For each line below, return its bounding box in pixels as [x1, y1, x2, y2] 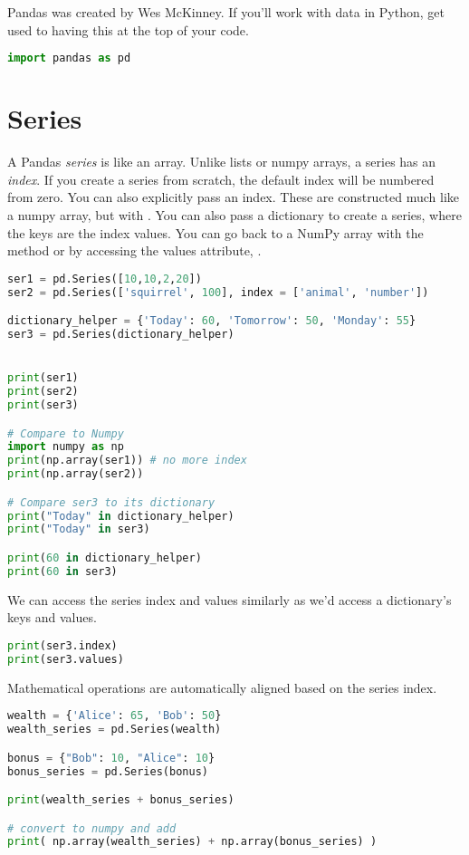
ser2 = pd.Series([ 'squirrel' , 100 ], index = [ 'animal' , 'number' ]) [7, 285, 429, 299]
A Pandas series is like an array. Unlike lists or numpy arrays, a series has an [7, 152, 436, 171]
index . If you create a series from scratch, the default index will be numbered [7, 169, 435, 188]
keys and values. [7, 608, 97, 627]
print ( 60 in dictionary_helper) [7, 551, 202, 564]
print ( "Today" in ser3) [7, 523, 150, 536]
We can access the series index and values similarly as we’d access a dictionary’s [7, 590, 452, 609]
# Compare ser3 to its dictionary [7, 495, 215, 509]
